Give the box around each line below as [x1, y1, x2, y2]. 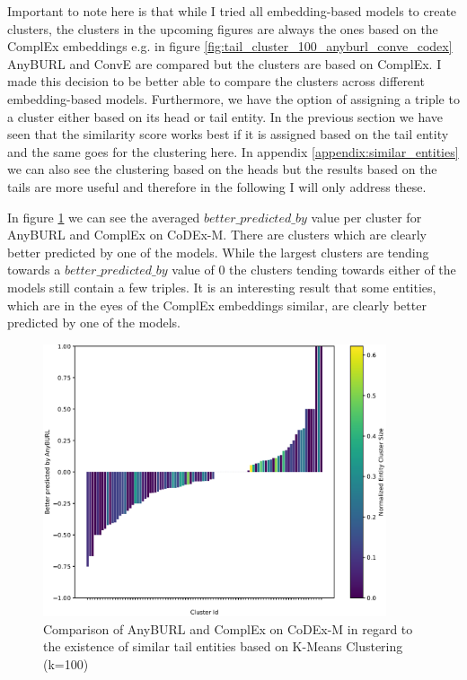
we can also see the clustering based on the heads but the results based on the [7, 160, 437, 179]
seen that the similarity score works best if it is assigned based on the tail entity [7, 125, 449, 144]
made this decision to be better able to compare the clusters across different [7, 72, 425, 91]
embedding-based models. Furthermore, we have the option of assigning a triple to [7, 89, 460, 108]
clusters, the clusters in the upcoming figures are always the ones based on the [7, 19, 438, 38]
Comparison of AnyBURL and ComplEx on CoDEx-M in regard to [43, 619, 413, 638]
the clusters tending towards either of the [229, 260, 456, 279]
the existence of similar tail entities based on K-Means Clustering [43, 637, 403, 656]
